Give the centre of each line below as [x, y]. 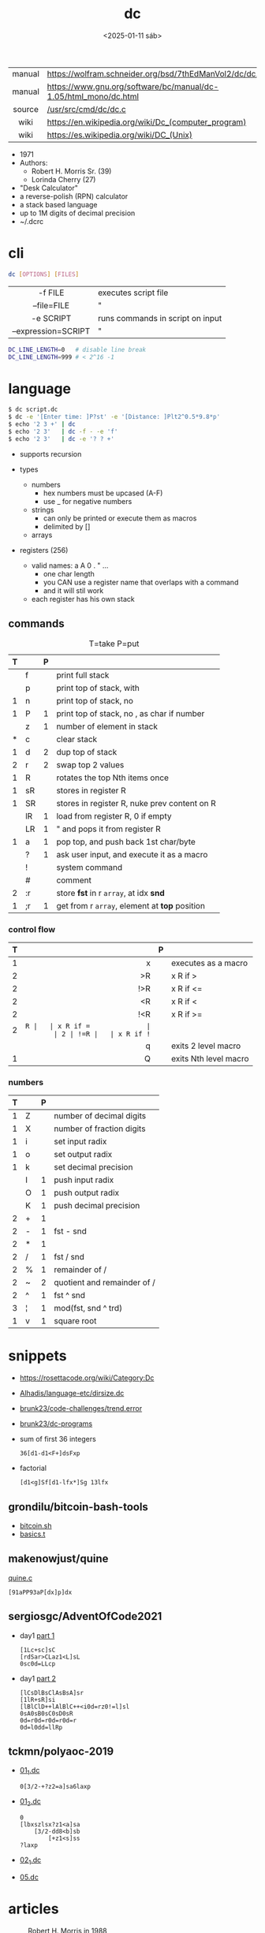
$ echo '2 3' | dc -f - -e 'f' [63, 432]
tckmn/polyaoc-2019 [61, 1751]
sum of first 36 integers [58, 1439]
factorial [33, 1468]
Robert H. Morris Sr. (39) [71, 171]
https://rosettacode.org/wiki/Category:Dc [87, 1378]
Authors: [34, 162]
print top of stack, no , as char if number [131, 713]
